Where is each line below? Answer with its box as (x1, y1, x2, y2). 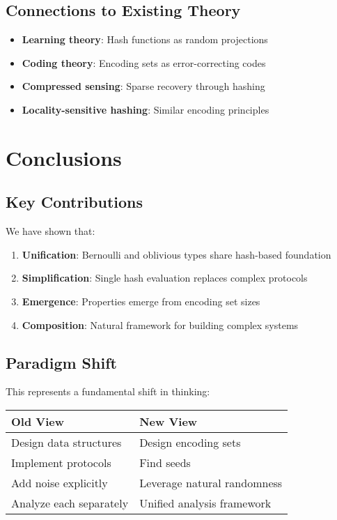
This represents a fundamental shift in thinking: (6, 384, 210, 399)
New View (139, 413, 198, 429)
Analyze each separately (11, 494, 129, 511)
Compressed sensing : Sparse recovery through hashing (22, 79, 265, 93)
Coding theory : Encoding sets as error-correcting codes (22, 55, 266, 70)
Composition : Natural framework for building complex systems (22, 317, 299, 332)
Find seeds (139, 454, 191, 471)
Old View (11, 413, 65, 429)
